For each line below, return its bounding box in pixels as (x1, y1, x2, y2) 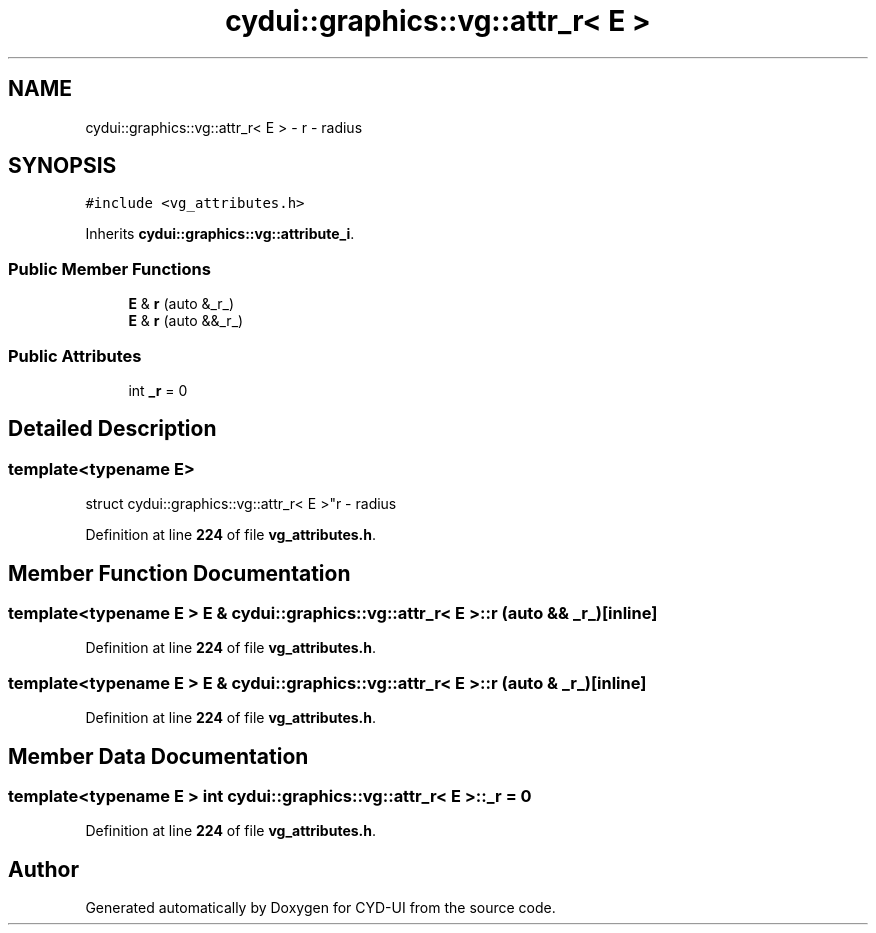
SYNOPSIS (8, 153, 117, 179)
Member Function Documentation (8, 560, 351, 586)
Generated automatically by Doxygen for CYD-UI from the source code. (85, 899, 556, 917)
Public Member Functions (8, 258, 211, 279)
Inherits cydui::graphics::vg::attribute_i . (85, 225, 355, 243)
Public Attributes (8, 345, 142, 366)
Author (8, 856, 79, 882)
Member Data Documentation (8, 743, 309, 769)
